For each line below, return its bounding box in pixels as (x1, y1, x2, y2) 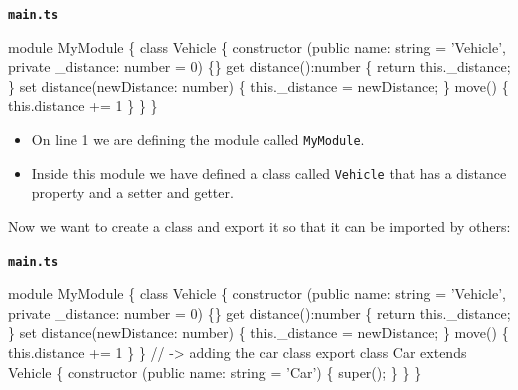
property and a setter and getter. (31, 182, 234, 203)
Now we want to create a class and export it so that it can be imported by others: (8, 215, 511, 236)
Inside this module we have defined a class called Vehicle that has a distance (31, 162, 507, 183)
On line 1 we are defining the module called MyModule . (31, 129, 365, 150)
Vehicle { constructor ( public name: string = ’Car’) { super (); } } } (8, 361, 422, 382)
